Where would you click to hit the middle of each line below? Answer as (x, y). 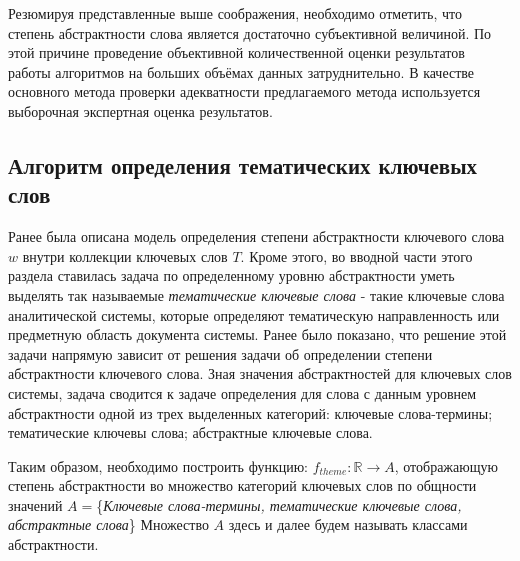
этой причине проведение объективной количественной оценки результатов (236, 52)
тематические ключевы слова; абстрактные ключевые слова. (190, 432)
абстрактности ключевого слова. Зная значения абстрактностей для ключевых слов (260, 373)
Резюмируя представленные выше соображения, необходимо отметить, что (235, 13)
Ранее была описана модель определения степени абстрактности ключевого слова (256, 236)
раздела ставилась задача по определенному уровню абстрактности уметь (231, 275)
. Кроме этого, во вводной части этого (356, 255)
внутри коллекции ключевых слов (125, 255)
